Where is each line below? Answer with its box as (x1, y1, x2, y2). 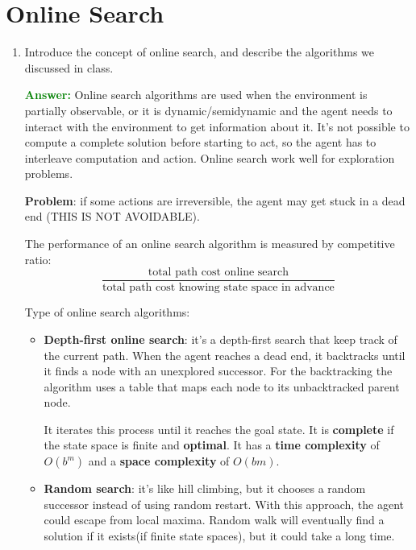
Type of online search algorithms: (24, 304, 190, 320)
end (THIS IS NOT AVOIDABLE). (24, 208, 200, 225)
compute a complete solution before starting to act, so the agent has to (24, 134, 376, 151)
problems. (24, 165, 73, 182)
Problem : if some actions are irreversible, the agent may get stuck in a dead (24, 192, 406, 209)
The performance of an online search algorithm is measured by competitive (24, 235, 395, 252)
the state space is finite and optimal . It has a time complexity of (44, 436, 380, 453)
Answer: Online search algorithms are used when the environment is (24, 86, 368, 103)
